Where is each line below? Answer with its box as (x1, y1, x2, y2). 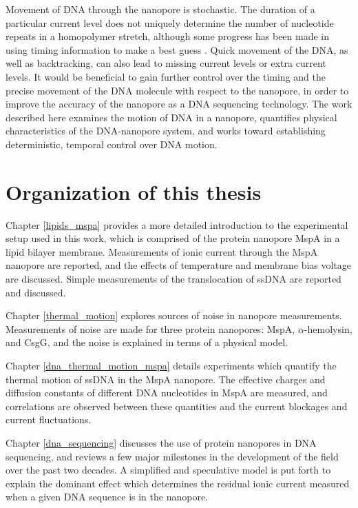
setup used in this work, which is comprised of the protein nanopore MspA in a (6, 231, 340, 245)
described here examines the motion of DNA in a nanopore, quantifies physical (6, 110, 337, 124)
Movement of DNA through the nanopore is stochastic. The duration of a (6, 2, 315, 16)
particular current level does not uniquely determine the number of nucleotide (6, 15, 334, 30)
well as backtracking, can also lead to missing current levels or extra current (6, 56, 326, 70)
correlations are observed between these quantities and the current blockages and (6, 398, 348, 413)
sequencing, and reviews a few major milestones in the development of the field (6, 449, 339, 463)
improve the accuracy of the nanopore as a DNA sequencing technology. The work (6, 96, 352, 111)
